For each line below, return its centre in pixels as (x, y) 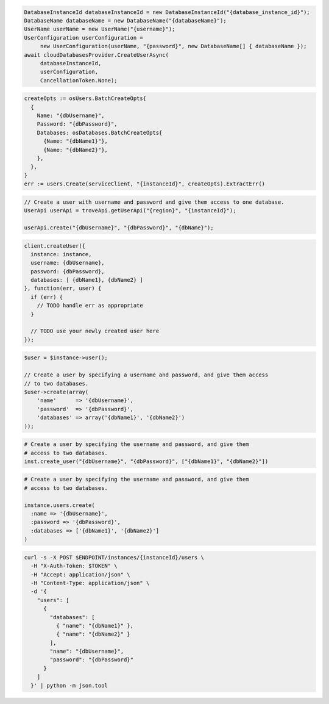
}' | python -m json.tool (69, 685)
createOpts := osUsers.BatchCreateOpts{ (85, 99)
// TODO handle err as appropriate (90, 306)
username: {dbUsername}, (68, 263)
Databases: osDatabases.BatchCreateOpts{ (100, 132)
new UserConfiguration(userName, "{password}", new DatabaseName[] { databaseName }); (173, 46)
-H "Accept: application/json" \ (80, 574)
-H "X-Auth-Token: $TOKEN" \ (74, 566)
